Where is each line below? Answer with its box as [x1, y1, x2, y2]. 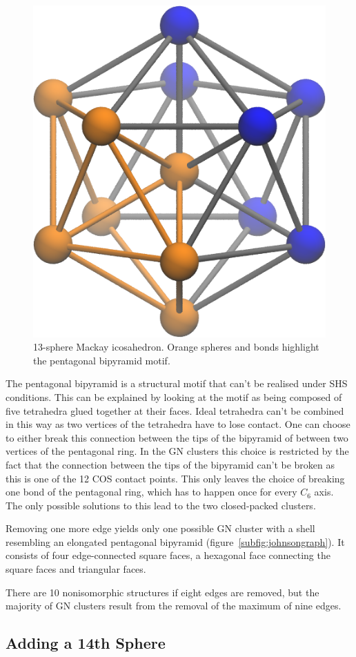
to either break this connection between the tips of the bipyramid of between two [6, 430, 348, 444]
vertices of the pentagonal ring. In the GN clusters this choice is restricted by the [6, 444, 349, 458]
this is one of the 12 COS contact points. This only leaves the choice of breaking [6, 471, 345, 485]
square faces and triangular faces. [6, 562, 146, 576]
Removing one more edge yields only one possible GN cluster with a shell [6, 521, 315, 536]
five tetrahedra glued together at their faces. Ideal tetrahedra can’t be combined [6, 403, 344, 418]
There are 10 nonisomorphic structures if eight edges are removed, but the [6, 585, 319, 599]
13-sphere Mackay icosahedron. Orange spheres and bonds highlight [33, 340, 319, 354]
